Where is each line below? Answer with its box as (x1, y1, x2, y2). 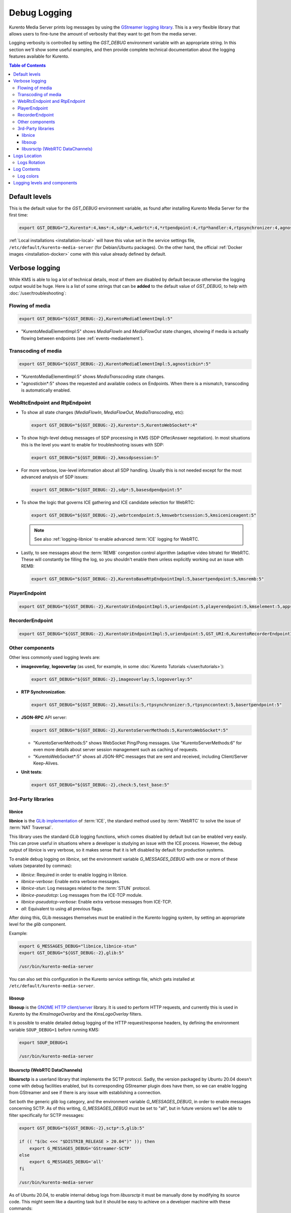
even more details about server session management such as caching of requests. (33, 747, 198, 753)
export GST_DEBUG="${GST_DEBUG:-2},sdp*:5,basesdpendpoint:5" (31, 487, 182, 492)
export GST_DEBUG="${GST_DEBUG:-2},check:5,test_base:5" (31, 782, 170, 788)
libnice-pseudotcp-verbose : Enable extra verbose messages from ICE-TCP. (21, 899, 172, 905)
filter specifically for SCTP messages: (9, 1112, 84, 1118)
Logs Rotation (17, 159, 46, 165)
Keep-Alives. (33, 760, 59, 766)
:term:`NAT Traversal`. (9, 825, 53, 831)
